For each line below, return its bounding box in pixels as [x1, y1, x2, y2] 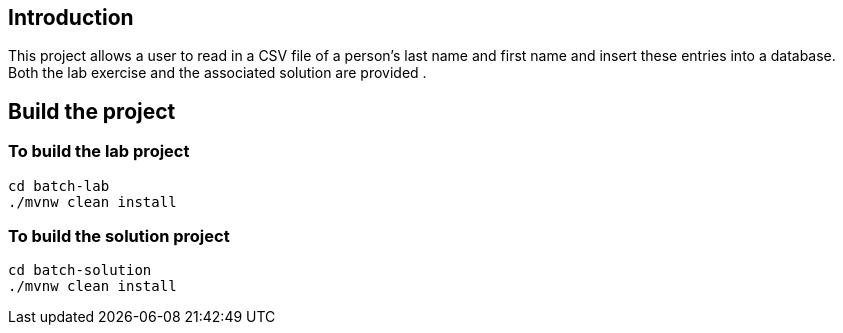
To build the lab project [8, 141, 190, 162]
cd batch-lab [8, 177, 110, 194]
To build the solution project [8, 226, 230, 247]
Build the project [8, 98, 176, 124]
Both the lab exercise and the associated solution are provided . [8, 64, 427, 82]
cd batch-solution [8, 262, 152, 279]
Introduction [8, 5, 134, 30]
